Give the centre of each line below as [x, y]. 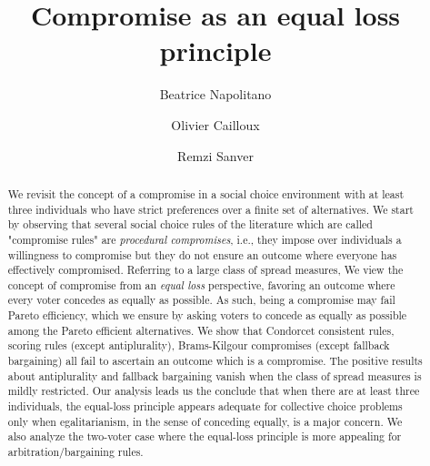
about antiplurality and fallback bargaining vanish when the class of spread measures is [215, 375]
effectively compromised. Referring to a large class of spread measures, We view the [205, 270]
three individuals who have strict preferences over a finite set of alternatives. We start [210, 209]
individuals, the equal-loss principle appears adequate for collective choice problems [205, 406]
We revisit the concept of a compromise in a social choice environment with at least [206, 193]
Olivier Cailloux [215, 124]
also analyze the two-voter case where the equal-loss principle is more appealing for [205, 436]
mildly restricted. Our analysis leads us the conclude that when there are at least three [214, 391]
